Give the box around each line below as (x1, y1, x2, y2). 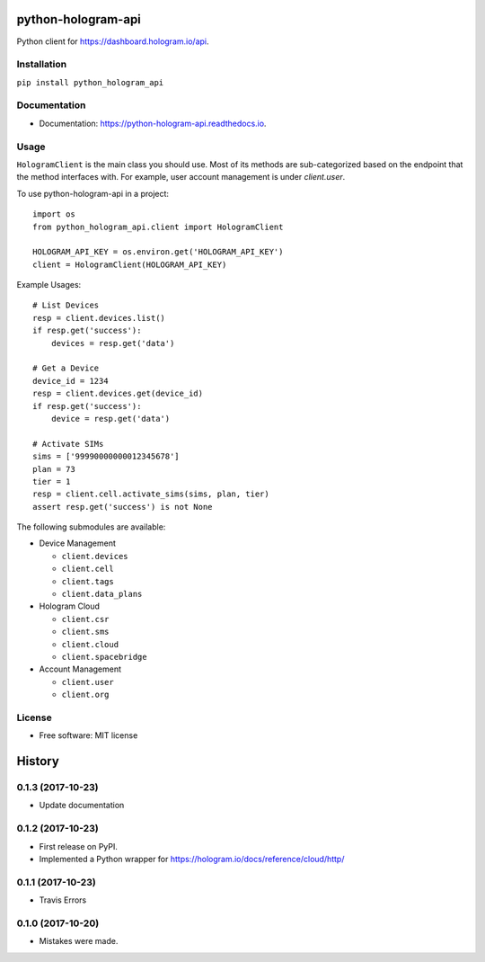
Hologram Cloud (39, 601, 101, 611)
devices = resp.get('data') (50, 338, 175, 348)
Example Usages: (16, 280, 82, 290)
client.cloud (61, 639, 119, 649)
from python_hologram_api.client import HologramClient (32, 221, 284, 232)
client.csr (61, 614, 110, 624)
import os (32, 209, 75, 219)
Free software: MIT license (39, 730, 138, 741)
